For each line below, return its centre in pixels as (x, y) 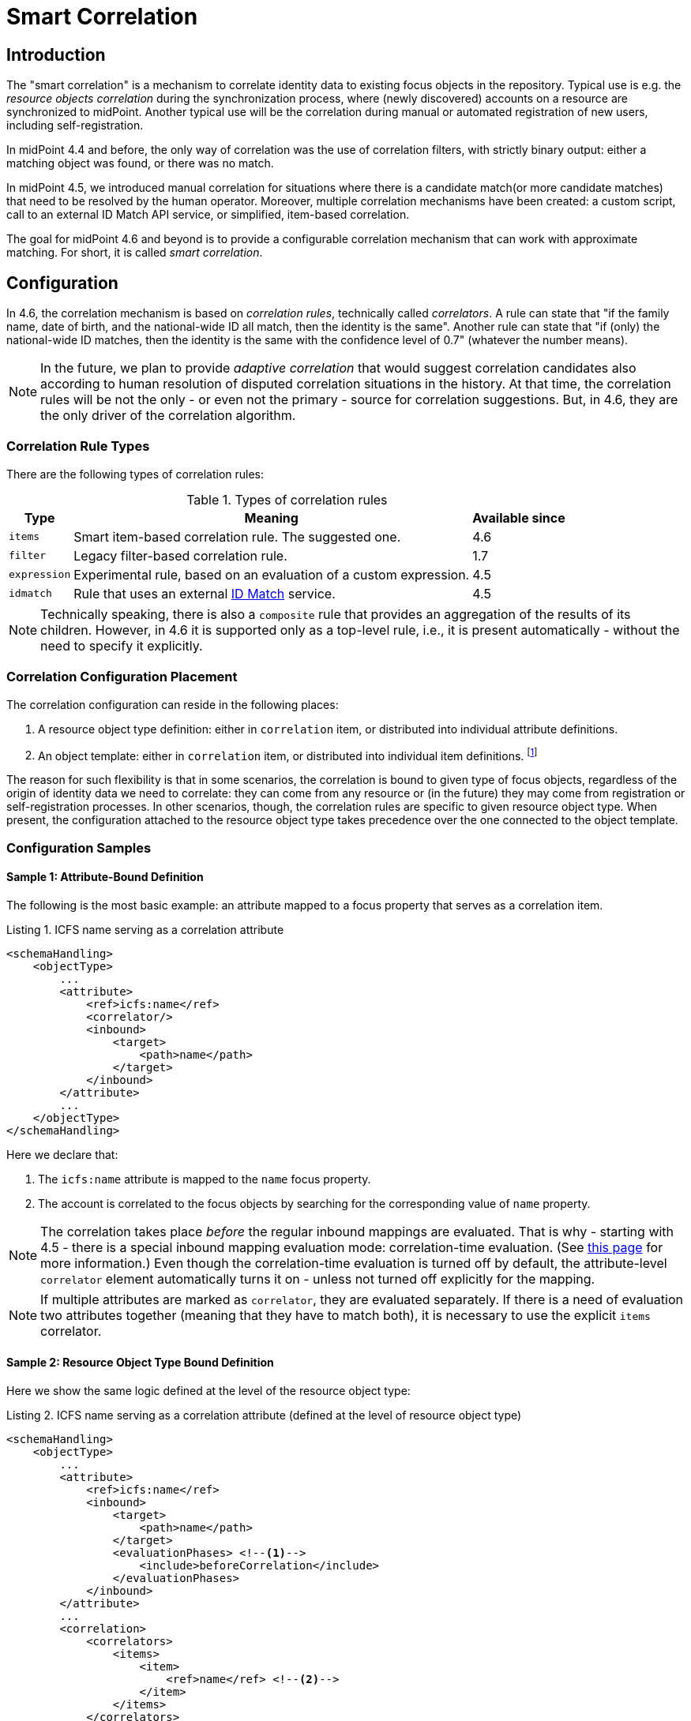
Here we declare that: (62, 1154)
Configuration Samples (79, 847)
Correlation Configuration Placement (122, 677)
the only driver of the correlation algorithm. (168, 416)
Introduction (56, 54)
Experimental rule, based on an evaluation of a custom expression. (272, 574)
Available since (519, 517)
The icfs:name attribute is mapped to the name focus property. (205, 1179)
